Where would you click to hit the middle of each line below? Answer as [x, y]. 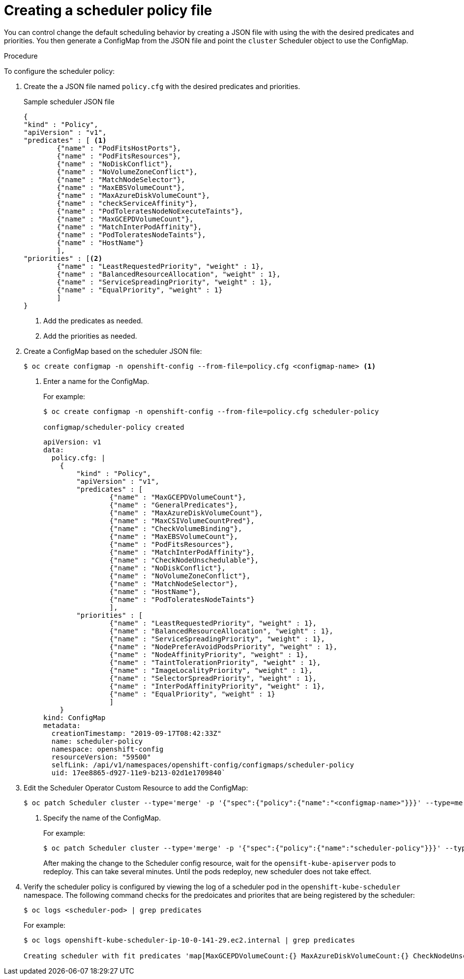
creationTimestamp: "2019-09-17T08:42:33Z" [136, 733]
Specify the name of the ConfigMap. [102, 818]
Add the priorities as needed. [90, 336]
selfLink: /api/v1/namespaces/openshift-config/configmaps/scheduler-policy [203, 765]
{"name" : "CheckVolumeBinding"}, [176, 528]
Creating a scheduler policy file [108, 10]
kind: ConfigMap [74, 717]
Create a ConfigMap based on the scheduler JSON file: [113, 351]
